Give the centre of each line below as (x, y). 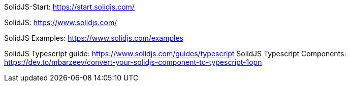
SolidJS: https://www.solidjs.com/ (61, 22)
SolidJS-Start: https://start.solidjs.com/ (69, 7)
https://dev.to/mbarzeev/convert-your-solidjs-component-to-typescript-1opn (133, 62)
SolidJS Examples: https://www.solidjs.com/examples (94, 38)
